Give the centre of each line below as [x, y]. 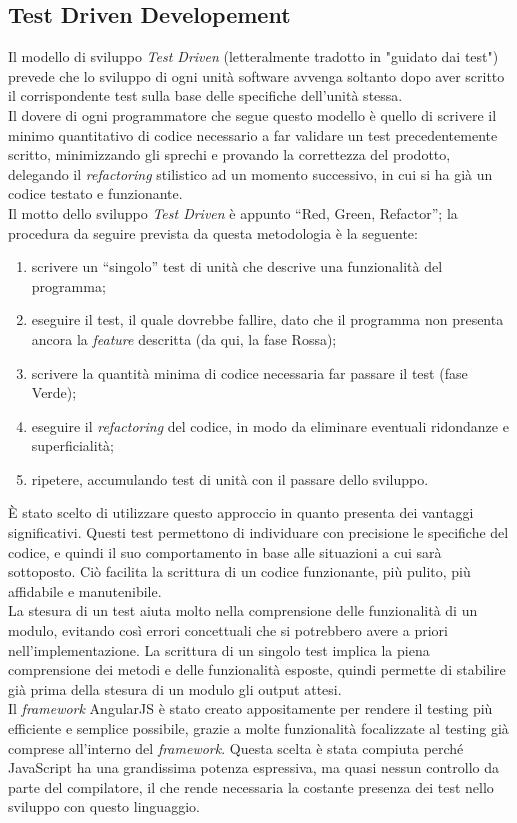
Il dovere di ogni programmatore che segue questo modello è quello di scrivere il [252, 114]
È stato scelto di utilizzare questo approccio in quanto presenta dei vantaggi [241, 512]
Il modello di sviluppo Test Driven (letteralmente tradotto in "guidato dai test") [253, 56]
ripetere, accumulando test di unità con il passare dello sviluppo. [230, 478]
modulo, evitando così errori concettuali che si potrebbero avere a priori [228, 630]
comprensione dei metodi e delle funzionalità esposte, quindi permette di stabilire [257, 669]
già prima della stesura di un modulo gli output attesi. [175, 688]
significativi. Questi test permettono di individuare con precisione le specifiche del [258, 532]
